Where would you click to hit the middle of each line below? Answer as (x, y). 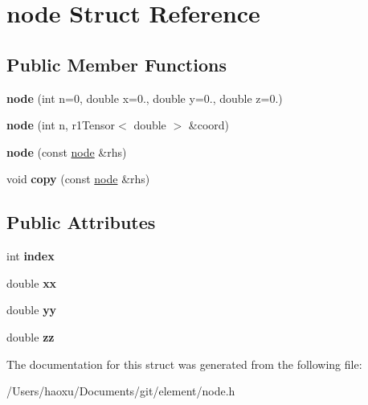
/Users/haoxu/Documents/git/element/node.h (121, 391)
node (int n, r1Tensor (61, 125)
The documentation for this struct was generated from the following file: (184, 364)
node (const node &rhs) (67, 151)
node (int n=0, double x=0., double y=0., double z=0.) (145, 98)
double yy (32, 310)
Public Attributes (81, 222)
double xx (32, 282)
